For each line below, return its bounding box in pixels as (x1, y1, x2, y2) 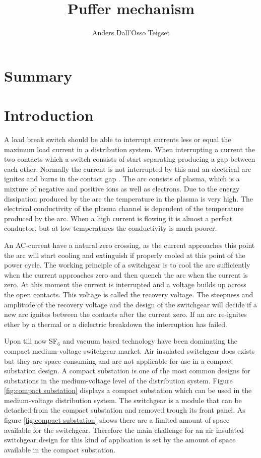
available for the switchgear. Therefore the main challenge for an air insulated (4, 424, 244, 435)
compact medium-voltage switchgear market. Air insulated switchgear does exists (4, 345, 255, 356)
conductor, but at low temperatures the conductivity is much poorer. (4, 223, 217, 233)
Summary (4, 65, 73, 86)
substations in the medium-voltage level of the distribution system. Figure (4, 375, 233, 385)
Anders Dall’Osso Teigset (92, 27, 170, 38)
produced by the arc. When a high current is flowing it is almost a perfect (4, 213, 233, 223)
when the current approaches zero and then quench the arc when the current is (4, 269, 248, 280)
